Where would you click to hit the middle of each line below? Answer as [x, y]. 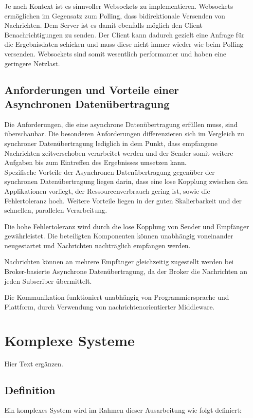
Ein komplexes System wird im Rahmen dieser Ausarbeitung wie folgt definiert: [123, 410]
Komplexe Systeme [70, 340]
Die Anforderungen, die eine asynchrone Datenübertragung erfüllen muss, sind [121, 124]
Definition [30, 390]
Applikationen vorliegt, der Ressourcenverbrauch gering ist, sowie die [107, 191]
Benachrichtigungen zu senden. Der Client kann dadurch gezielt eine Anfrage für [125, 34]
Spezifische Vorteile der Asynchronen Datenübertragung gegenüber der [110, 172]
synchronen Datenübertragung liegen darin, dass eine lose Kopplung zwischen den [126, 181]
